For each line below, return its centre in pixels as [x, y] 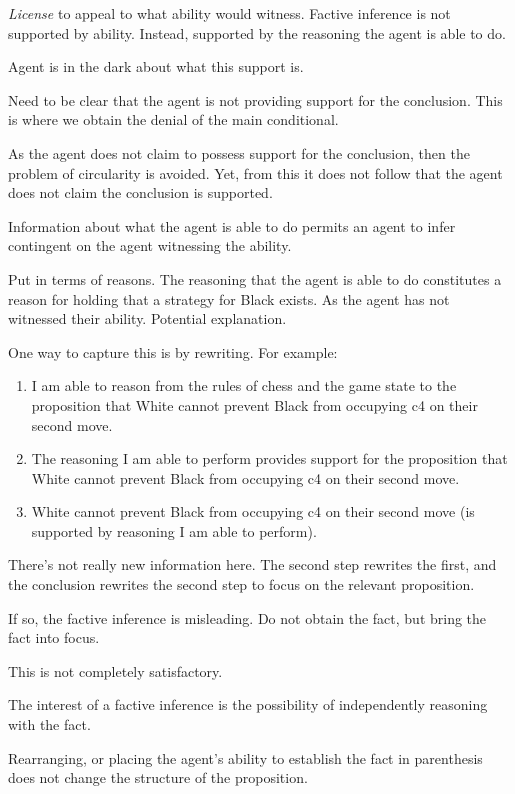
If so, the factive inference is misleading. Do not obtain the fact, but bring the [247, 617]
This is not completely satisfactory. [115, 670]
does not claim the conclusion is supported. [140, 192]
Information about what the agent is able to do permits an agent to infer [232, 225]
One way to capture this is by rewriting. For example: [173, 351]
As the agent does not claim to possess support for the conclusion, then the [239, 152]
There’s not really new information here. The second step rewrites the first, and [252, 564]
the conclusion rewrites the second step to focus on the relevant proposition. [241, 584]
